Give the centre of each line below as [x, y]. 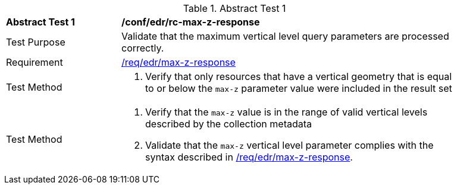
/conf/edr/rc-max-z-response [191, 22]
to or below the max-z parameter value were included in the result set [299, 88]
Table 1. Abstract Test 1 [234, 8]
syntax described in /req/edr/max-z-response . [249, 157]
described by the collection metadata [229, 124]
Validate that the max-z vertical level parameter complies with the [289, 145]
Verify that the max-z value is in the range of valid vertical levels [287, 112]
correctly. [143, 48]
